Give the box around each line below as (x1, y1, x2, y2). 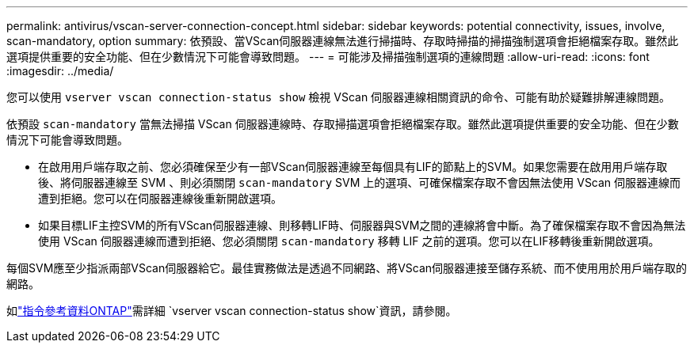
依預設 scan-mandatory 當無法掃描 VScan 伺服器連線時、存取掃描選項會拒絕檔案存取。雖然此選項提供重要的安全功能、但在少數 (6, 117, 679, 131)
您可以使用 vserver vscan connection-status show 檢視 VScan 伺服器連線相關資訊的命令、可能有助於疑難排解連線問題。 (6, 90, 671, 104)
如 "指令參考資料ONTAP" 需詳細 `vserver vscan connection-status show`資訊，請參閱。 (6, 304, 457, 317)
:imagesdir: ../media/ (6, 64, 114, 78)
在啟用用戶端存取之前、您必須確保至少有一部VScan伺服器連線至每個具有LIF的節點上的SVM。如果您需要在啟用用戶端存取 (38, 160, 668, 173)
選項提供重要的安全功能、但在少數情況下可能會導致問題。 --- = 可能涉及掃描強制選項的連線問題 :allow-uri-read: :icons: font (6, 50, 650, 63)
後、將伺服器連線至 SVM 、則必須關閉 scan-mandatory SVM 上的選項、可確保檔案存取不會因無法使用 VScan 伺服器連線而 (38, 176, 681, 189)
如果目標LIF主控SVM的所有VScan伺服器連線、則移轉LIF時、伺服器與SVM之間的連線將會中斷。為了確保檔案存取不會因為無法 (38, 218, 686, 232)
